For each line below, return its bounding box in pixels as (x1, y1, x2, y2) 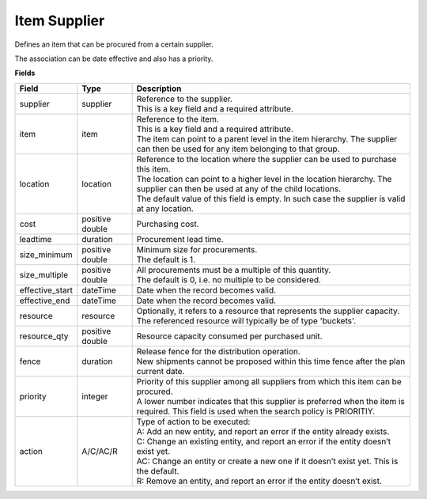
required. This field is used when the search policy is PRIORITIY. (136, 406, 376, 417)
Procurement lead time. (136, 233, 224, 244)
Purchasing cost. (136, 218, 199, 229)
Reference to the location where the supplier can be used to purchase (136, 153, 397, 164)
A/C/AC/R (81, 445, 118, 456)
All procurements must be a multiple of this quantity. (136, 264, 331, 275)
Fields (14, 68, 36, 78)
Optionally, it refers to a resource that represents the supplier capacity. (136, 305, 400, 316)
